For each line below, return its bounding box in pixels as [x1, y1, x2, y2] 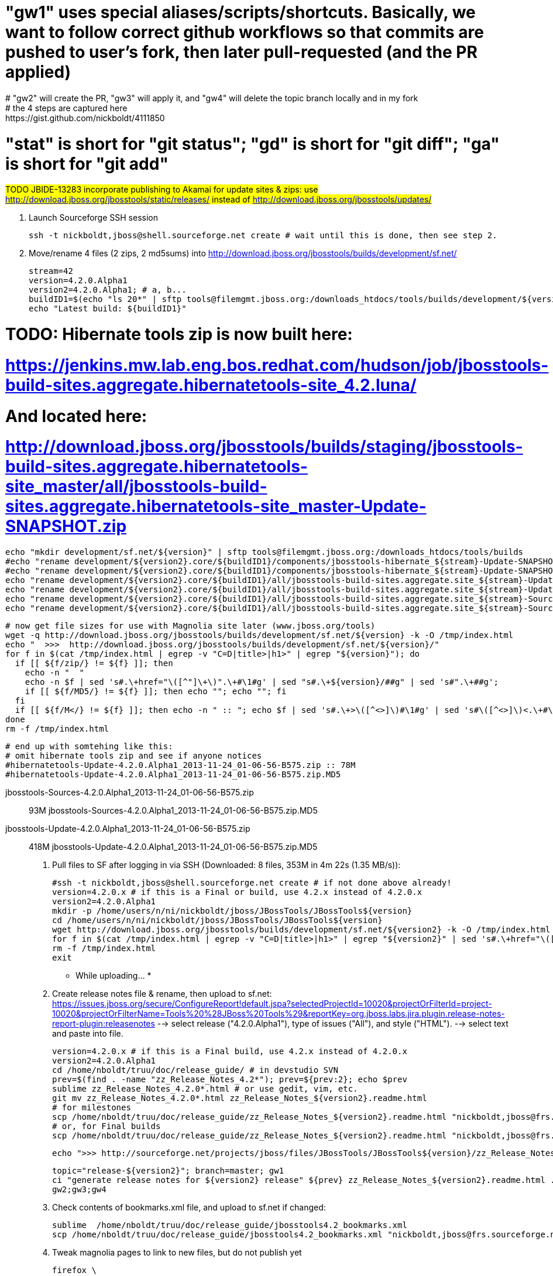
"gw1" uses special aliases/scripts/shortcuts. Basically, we [5, 2, 476, 22]
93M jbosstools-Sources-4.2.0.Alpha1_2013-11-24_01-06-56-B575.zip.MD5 [29, 805, 318, 815]
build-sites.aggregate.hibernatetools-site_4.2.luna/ [5, 375, 417, 395]
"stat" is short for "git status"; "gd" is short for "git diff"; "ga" [5, 133, 500, 154]
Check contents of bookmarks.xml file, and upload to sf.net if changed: [52, 1202, 326, 1212]
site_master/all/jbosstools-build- [5, 476, 267, 497]
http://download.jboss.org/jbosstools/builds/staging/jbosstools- [5, 437, 523, 457]
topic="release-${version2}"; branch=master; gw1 [52, 1166, 284, 1175]
